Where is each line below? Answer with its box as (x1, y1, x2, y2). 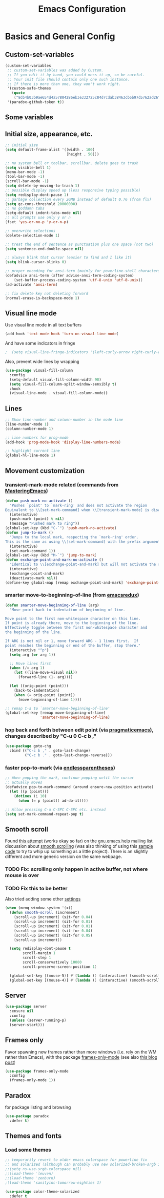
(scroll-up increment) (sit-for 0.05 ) (14, 933, 93, 938)
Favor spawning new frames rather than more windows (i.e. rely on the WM (5, 1049, 157, 1055)
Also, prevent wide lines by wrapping (5, 359, 80, 364)
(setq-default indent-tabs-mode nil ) (5, 211, 82, 215)
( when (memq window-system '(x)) (5, 905, 73, 911)
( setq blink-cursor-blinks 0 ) (5, 260, 67, 265)
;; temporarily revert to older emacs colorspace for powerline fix (5, 1157, 147, 1162)
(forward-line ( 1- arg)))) (18, 675, 73, 680)
